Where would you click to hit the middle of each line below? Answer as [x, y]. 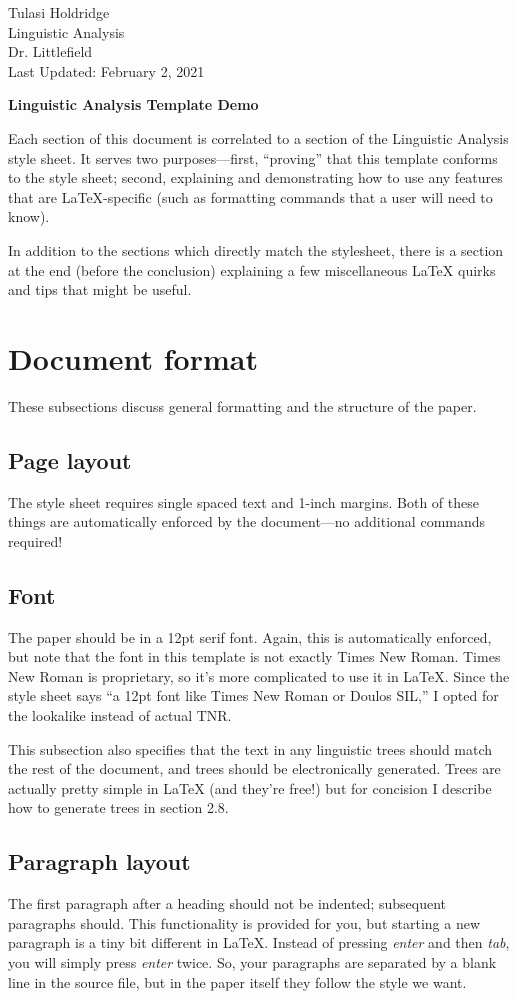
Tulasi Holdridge [59, 12]
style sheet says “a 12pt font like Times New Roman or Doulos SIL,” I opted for [253, 695]
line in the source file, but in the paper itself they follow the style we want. [237, 981]
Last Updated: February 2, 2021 [106, 70]
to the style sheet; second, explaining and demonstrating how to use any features [255, 177]
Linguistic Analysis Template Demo [133, 104]
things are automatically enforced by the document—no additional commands [247, 521]
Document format [133, 357]
